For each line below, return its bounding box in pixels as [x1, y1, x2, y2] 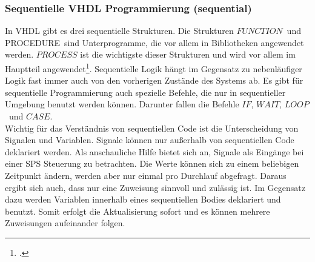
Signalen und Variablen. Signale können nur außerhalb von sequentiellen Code [5, 133, 294, 146]
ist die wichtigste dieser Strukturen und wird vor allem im [80, 48, 296, 61]
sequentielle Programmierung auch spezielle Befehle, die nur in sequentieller [5, 86, 286, 98]
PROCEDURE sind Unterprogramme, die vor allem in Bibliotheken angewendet [5, 36, 304, 49]
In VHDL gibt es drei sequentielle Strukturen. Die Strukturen [5, 24, 234, 37]
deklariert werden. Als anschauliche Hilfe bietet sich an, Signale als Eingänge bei [5, 145, 304, 158]
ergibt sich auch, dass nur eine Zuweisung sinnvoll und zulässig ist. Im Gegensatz [5, 181, 305, 193]
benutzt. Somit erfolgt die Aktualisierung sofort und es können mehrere [5, 204, 270, 217]
